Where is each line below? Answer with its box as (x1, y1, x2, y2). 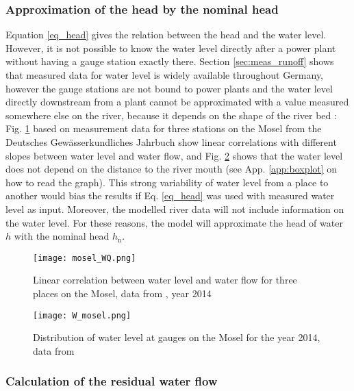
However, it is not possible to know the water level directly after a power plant (5, 40, 336, 55)
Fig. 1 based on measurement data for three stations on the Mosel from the (5, 121, 322, 136)
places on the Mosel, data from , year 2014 (33, 286, 212, 300)
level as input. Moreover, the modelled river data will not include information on (5, 201, 344, 216)
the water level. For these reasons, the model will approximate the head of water (5, 215, 343, 229)
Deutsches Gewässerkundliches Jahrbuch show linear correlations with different (5, 134, 337, 149)
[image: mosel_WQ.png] (33, 253, 136, 263)
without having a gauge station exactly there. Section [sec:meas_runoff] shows (5, 54, 334, 68)
